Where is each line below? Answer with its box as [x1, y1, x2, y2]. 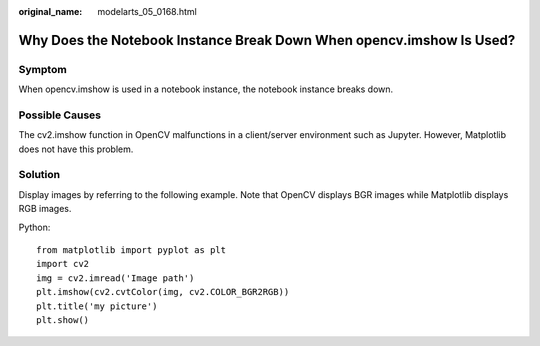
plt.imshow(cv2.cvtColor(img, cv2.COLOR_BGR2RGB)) [36, 286, 290, 298]
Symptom [18, 62, 67, 76]
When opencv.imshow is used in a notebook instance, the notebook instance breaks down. [18, 83, 394, 95]
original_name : [18, 6, 83, 17]
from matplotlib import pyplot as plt [36, 245, 227, 255]
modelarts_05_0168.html [97, 6, 197, 17]
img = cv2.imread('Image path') [36, 272, 195, 284]
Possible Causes [18, 108, 102, 122]
